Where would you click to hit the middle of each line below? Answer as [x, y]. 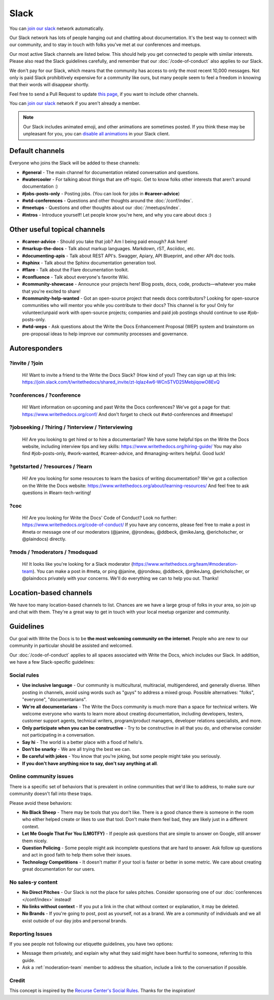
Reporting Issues [31, 934]
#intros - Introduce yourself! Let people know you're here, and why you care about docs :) [117, 215]
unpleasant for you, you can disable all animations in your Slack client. [96, 134]
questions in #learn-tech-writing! [57, 493]
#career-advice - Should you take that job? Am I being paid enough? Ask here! [105, 242]
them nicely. [35, 841]
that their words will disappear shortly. [49, 85]
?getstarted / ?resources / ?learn [51, 467]
